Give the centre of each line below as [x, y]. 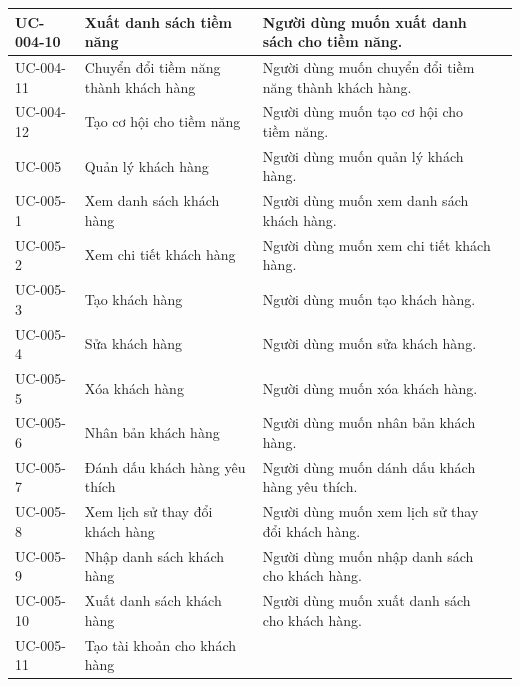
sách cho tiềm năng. [332, 41]
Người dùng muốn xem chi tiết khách [376, 244]
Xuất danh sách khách [153, 600]
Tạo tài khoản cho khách [160, 644]
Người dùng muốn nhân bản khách [369, 422]
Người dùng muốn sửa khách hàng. [369, 343]
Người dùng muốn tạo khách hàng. [369, 298]
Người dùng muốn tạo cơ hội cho [363, 111]
